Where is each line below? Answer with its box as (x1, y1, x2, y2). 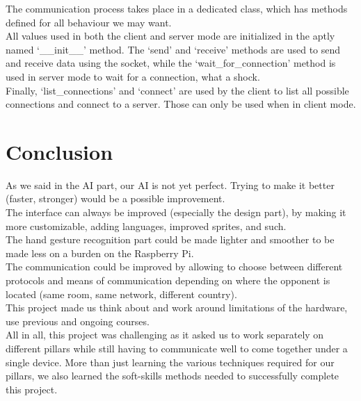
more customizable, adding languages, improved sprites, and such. (6, 218, 287, 233)
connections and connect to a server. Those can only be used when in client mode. (6, 97, 356, 111)
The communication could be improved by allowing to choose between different (6, 259, 343, 274)
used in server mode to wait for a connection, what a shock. (6, 69, 260, 83)
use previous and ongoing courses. (6, 313, 150, 328)
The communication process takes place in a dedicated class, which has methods (6, 1, 348, 15)
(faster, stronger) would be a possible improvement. (6, 191, 225, 206)
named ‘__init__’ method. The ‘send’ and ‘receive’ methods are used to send (6, 42, 341, 56)
